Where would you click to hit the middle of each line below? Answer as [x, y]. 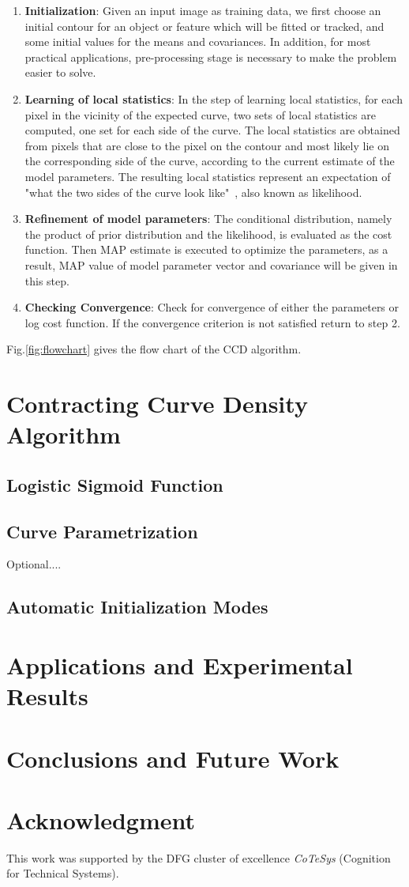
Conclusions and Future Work [173, 758]
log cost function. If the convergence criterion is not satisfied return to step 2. [212, 322]
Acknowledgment [101, 819]
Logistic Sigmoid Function [115, 484]
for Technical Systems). [63, 873]
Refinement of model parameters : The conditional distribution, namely [208, 219]
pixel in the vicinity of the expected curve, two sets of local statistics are [200, 114]
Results [47, 696]
